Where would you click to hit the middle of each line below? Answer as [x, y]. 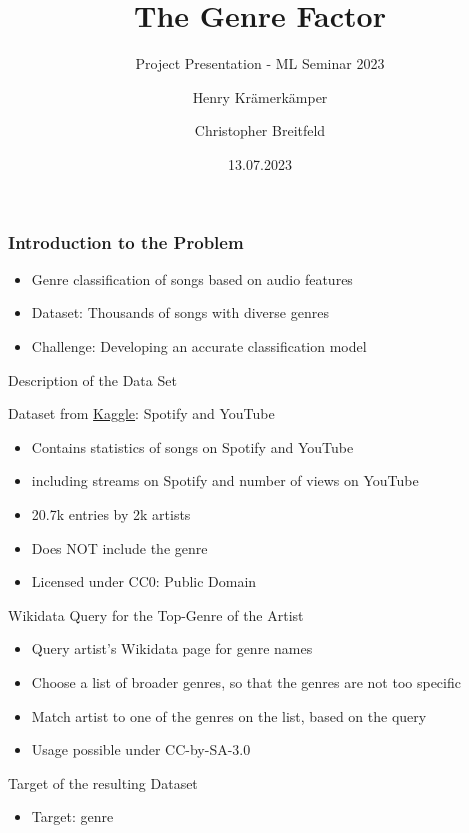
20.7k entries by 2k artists [111, 513]
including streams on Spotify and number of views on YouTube [225, 480]
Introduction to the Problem [126, 241]
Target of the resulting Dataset [103, 782]
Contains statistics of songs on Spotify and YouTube [192, 446]
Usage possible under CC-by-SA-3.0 [141, 749]
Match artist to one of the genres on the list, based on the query [229, 715]
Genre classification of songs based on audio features [192, 278]
